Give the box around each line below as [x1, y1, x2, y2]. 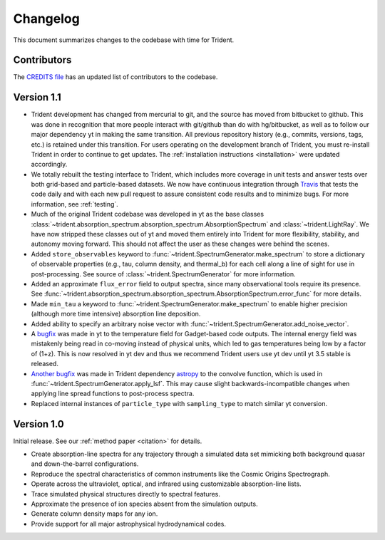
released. [31, 360, 58, 368]
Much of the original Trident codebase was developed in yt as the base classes [31, 210, 264, 219]
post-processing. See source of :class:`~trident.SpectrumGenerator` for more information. [31, 269, 296, 278]
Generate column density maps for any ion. [31, 509, 158, 518]
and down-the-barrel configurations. [31, 459, 139, 468]
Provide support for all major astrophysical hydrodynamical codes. [31, 519, 227, 528]
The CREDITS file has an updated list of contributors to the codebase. [13, 73, 218, 81]
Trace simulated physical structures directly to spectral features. [31, 489, 221, 498]
